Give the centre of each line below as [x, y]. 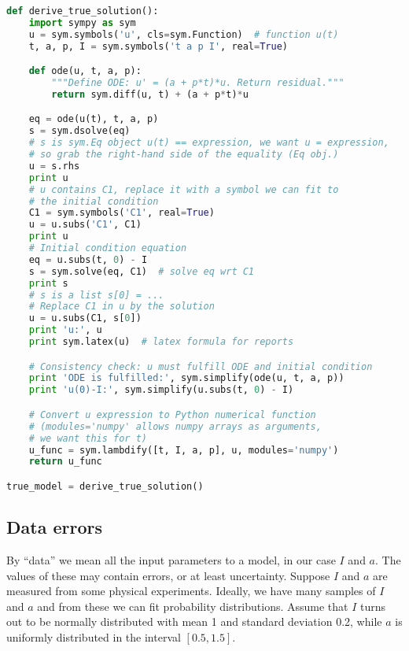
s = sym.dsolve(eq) [79, 131]
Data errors [54, 527]
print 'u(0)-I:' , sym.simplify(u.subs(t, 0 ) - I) [161, 390]
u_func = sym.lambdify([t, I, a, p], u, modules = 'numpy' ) [184, 450]
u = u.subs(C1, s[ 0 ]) [85, 318]
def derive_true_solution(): [83, 11]
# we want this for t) [88, 438]
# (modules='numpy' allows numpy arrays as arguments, [175, 426]
